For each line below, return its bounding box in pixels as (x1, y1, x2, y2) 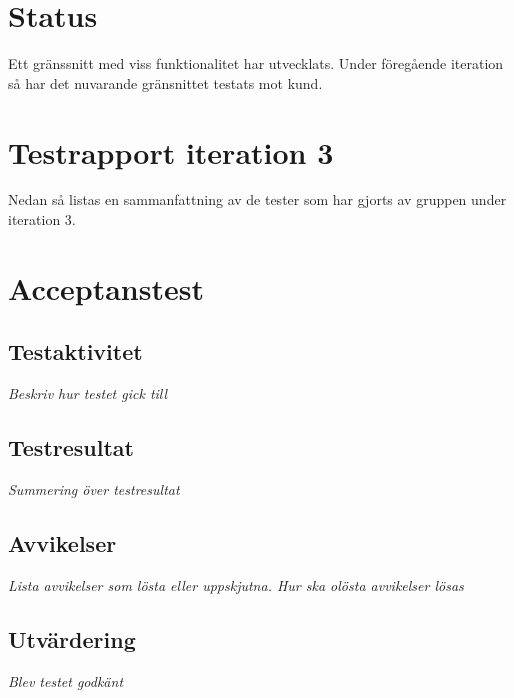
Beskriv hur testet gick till (8, 383, 168, 404)
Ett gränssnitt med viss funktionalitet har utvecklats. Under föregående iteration (8, 53, 504, 74)
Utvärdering (8, 623, 136, 654)
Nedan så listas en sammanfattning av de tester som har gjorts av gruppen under (8, 189, 507, 210)
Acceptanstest (8, 267, 204, 308)
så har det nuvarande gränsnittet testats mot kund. (8, 72, 323, 93)
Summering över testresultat (8, 479, 180, 499)
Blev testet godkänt (8, 670, 124, 691)
